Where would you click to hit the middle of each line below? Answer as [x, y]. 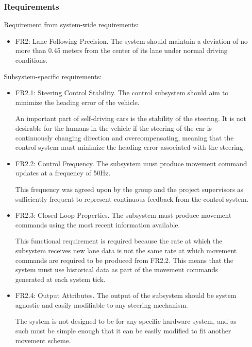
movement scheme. [43, 340]
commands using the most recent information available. [98, 224]
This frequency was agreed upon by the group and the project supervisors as [129, 189]
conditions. [32, 60]
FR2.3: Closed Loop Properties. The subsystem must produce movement [123, 215]
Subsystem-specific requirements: [53, 76]
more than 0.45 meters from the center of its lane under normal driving [121, 50]
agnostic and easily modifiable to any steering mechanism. [102, 304]
